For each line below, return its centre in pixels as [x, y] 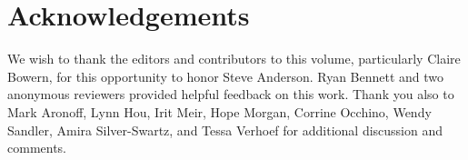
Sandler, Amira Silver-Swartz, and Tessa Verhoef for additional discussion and [225, 130]
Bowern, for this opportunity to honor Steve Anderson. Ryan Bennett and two [226, 76]
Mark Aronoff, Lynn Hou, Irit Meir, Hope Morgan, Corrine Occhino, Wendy [219, 111]
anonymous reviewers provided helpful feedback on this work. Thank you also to [231, 94]
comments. [37, 148]
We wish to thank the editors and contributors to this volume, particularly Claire [234, 59]
